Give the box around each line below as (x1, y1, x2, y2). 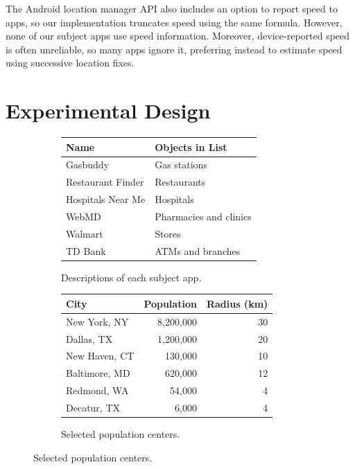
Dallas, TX (66, 331, 113, 346)
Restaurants (155, 175, 206, 189)
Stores (155, 226, 181, 240)
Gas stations (155, 157, 207, 172)
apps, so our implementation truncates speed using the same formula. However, (6, 15, 343, 29)
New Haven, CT (66, 348, 135, 363)
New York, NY (66, 314, 129, 328)
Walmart (66, 226, 103, 240)
